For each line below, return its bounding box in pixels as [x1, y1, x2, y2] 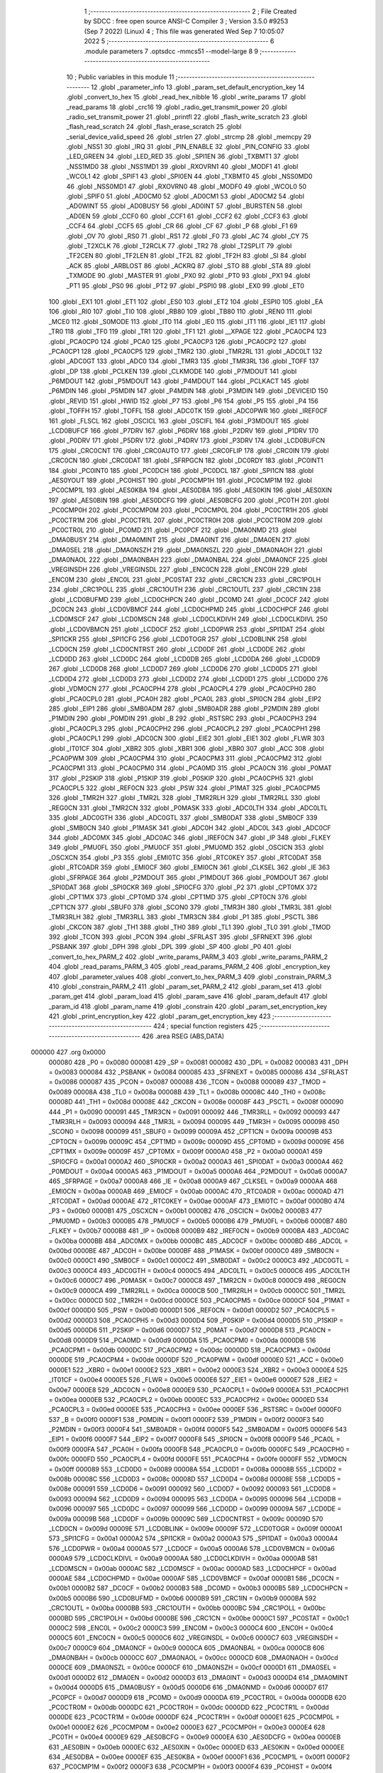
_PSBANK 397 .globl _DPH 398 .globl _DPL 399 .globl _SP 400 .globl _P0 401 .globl [48, 943, 292, 951]
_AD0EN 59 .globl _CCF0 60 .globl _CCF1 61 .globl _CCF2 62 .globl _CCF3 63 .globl [66, 211, 309, 220]
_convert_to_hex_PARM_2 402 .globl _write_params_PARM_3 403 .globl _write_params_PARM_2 [48, 952, 328, 961]
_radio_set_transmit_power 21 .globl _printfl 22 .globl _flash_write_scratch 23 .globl [66, 112, 308, 121]
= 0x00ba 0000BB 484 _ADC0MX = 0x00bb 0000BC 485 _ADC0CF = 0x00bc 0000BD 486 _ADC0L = [48, 1236, 349, 1245]
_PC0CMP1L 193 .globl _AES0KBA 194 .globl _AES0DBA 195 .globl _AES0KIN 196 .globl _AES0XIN [48, 486, 333, 494]
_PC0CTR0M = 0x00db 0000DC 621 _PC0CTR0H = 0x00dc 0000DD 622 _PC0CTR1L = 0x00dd [48, 1703, 329, 1712]
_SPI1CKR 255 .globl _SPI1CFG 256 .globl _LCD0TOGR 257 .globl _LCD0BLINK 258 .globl [48, 635, 307, 643]
